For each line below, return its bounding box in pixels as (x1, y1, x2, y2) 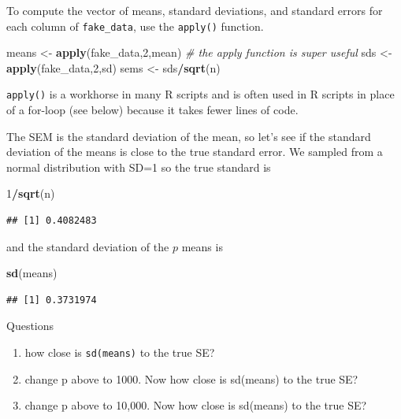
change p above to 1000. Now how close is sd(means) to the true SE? (24, 370, 358, 387)
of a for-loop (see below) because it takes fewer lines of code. (6, 102, 299, 118)
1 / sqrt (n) (6, 185, 55, 202)
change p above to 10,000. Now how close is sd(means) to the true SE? (24, 397, 367, 413)
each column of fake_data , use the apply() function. (6, 17, 264, 34)
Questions (6, 317, 54, 334)
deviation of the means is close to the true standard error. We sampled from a (6, 143, 383, 160)
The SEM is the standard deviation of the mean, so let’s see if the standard (6, 128, 371, 144)
